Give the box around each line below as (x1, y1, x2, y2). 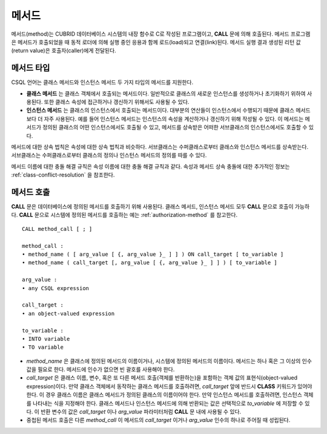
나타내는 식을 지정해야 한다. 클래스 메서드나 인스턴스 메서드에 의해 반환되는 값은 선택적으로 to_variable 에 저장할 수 (32, 400, 304, 407)
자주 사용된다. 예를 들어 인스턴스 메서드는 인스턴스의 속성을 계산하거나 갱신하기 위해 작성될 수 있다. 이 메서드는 (44, 115, 304, 122)
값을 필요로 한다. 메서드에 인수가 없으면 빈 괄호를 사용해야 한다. (26, 366, 175, 373)
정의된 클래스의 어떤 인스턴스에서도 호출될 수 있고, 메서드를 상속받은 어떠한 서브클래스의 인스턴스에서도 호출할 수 (42, 124, 308, 131)
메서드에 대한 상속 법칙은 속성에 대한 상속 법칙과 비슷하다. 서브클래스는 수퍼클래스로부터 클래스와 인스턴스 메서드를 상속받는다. (11, 143, 309, 151)
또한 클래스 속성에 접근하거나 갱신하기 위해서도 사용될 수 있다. (44, 99, 190, 106)
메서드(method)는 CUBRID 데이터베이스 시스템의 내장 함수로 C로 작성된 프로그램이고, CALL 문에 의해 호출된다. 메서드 (11, 30, 290, 37)
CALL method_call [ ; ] (22, 225, 93, 232)
